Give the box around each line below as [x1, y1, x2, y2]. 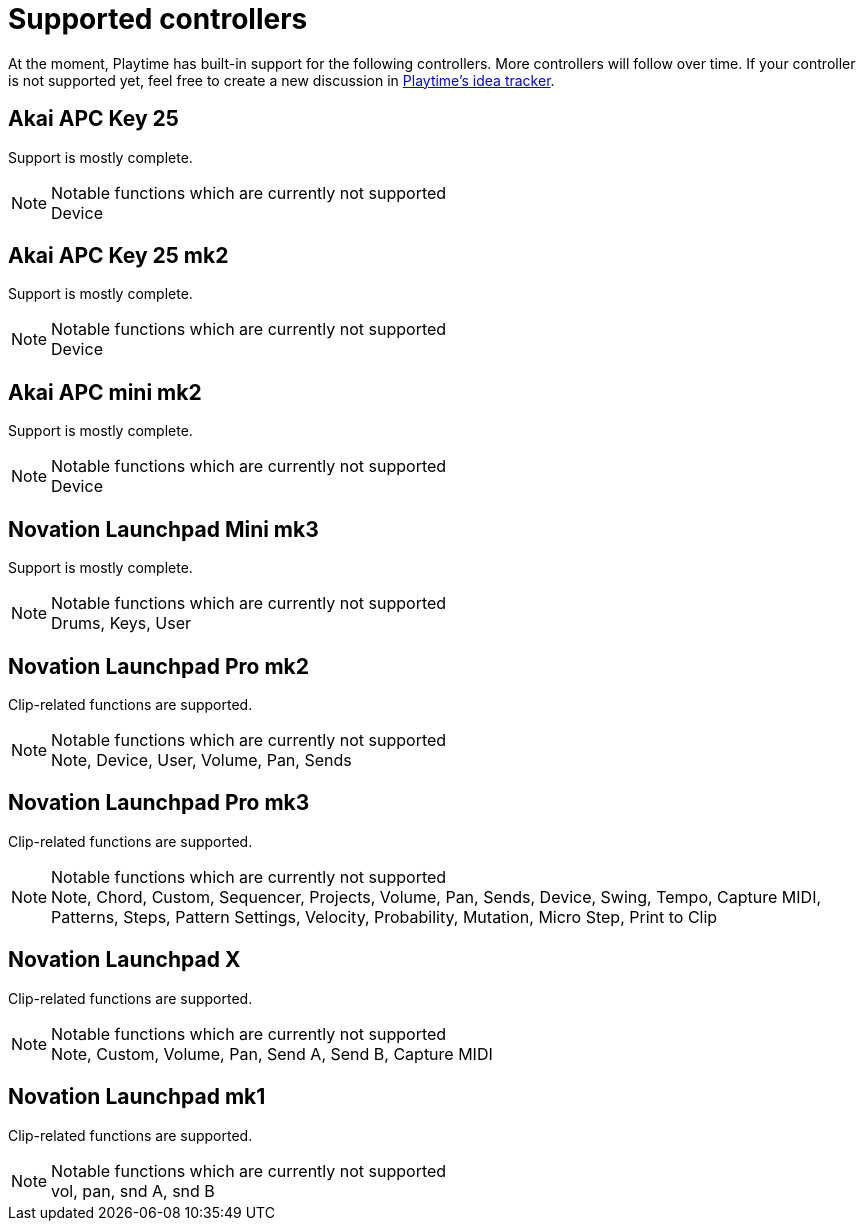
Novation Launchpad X [8, 947, 241, 973]
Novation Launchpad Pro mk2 [8, 653, 309, 679]
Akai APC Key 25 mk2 [8, 243, 229, 269]
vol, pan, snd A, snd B [51, 1180, 215, 1201]
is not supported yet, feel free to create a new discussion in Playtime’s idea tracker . [8, 71, 555, 89]
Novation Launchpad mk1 [8, 1084, 266, 1110]
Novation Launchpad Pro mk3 [8, 790, 310, 816]
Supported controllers [8, 2, 308, 36]
